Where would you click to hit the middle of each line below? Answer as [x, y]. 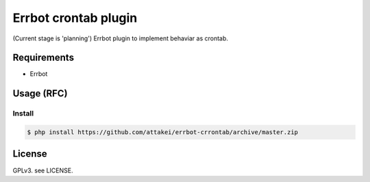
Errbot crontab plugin [75, 18]
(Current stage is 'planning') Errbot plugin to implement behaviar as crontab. [121, 38]
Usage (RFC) [40, 93]
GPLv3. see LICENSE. [43, 170]
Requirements [44, 58]
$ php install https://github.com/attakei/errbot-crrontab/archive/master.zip [162, 132]
